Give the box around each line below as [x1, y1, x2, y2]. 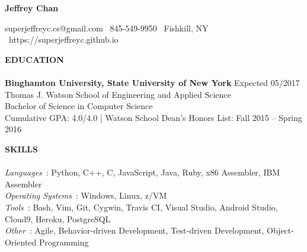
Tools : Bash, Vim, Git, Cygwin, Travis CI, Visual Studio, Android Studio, [5, 200, 278, 213]
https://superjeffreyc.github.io [8, 33, 119, 46]
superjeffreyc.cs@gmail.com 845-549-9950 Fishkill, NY [5, 21, 209, 34]
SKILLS [5, 142, 38, 155]
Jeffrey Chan [5, 2, 59, 14]
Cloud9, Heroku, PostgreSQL [5, 212, 111, 225]
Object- [267, 224, 294, 237]
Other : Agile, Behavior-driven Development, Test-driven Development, [5, 224, 264, 237]
